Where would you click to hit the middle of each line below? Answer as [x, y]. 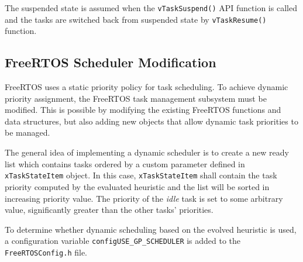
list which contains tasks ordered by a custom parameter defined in [125, 163]
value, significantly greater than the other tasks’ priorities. [109, 210]
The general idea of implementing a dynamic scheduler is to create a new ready [147, 152]
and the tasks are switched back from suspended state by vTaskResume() [136, 19]
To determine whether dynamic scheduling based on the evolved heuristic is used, [151, 229]
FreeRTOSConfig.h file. [46, 252]
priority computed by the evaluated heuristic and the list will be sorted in [137, 186]
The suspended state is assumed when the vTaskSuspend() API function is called [151, 8]
